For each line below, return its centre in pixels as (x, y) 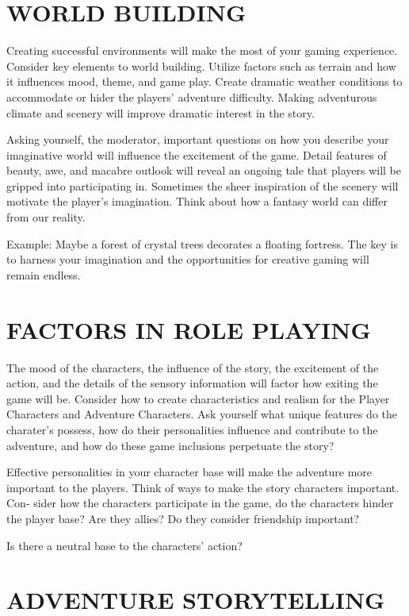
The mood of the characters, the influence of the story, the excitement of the (193, 367)
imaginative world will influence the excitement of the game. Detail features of (197, 154)
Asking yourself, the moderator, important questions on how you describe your (198, 139)
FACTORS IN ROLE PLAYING (189, 329)
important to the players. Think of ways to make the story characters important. (203, 487)
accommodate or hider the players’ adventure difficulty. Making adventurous (192, 96)
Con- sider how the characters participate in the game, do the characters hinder (200, 503)
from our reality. (46, 217)
